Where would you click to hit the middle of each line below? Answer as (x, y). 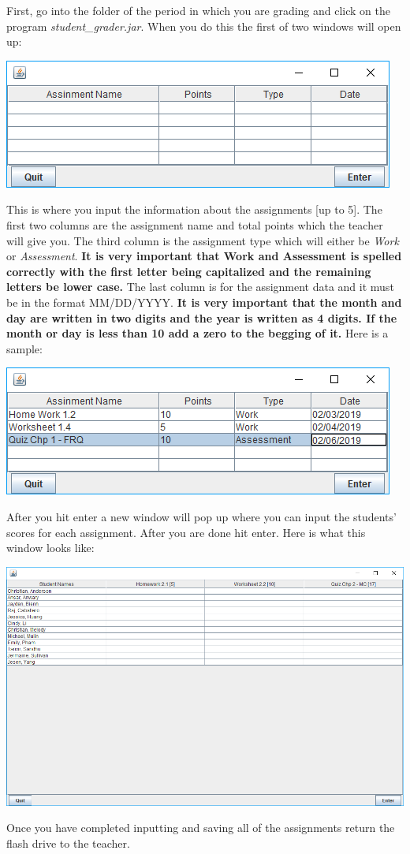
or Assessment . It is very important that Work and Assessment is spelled (204, 256)
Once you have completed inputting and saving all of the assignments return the (201, 828)
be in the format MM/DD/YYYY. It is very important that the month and (204, 302)
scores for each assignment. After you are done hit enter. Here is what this (186, 532)
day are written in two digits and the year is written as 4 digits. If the (202, 317)
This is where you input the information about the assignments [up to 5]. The (194, 209)
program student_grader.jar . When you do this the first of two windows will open (204, 26)
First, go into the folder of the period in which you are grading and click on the (199, 10)
